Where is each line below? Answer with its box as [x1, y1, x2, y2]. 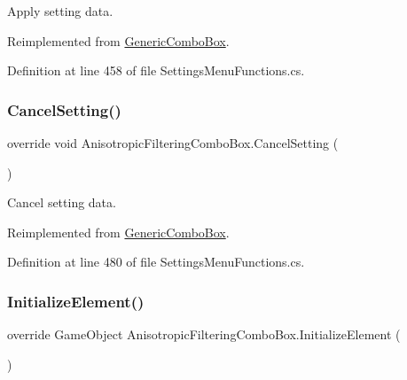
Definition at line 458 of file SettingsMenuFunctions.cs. [7, 61, 305, 80]
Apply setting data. [7, 2, 113, 19]
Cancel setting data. [7, 193, 116, 212]
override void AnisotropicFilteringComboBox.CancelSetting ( [7, 134, 339, 151]
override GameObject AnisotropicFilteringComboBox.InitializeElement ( [7, 325, 401, 344]
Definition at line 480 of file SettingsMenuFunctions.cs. [7, 252, 305, 271]
